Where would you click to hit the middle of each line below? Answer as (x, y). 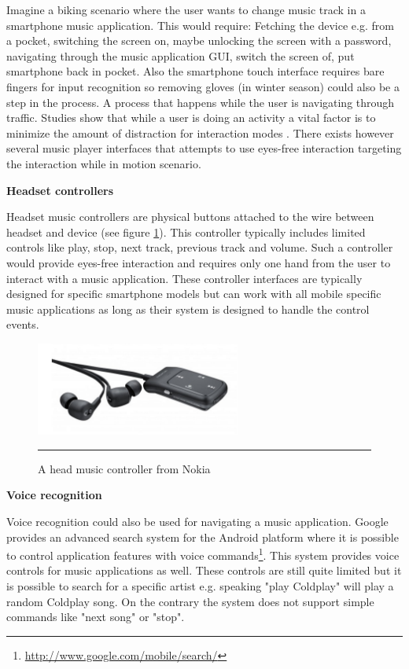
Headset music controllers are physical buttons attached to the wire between (190, 217)
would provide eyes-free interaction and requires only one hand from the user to (199, 262)
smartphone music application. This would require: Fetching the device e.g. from (200, 25)
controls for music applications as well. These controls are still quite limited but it (204, 570)
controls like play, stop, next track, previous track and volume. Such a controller (200, 247)
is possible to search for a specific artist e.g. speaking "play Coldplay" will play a (200, 585)
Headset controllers (60, 190)
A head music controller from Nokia (124, 468)
